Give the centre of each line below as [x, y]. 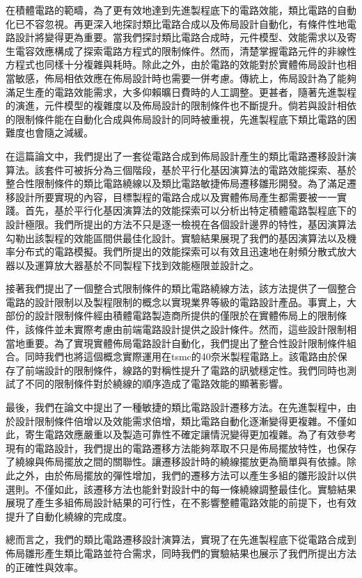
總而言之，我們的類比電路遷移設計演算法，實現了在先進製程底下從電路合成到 [181, 539]
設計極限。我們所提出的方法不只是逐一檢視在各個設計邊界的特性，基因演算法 [181, 224]
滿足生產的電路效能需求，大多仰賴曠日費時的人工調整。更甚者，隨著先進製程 [181, 91]
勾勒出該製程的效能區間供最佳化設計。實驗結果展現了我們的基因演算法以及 [176, 238]
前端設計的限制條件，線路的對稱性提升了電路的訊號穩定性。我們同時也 [186, 370]
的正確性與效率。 [45, 567]
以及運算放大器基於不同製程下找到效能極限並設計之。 [137, 265]
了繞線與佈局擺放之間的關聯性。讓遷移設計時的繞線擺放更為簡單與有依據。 [176, 461]
